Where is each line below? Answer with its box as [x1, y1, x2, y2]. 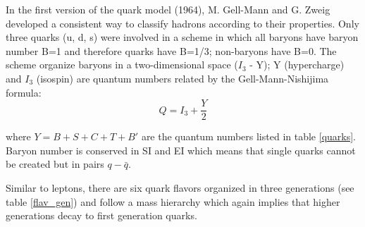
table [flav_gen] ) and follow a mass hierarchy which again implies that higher [6, 194, 340, 209]
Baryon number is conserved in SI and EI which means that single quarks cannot [6, 142, 356, 157]
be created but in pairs [6, 157, 104, 171]
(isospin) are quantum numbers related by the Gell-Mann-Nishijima [36, 70, 329, 85]
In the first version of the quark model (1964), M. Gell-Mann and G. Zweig [6, 2, 330, 16]
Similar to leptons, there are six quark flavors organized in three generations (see [6, 180, 354, 195]
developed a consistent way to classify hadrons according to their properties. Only [6, 16, 359, 30]
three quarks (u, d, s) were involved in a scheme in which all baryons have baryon [6, 30, 359, 44]
